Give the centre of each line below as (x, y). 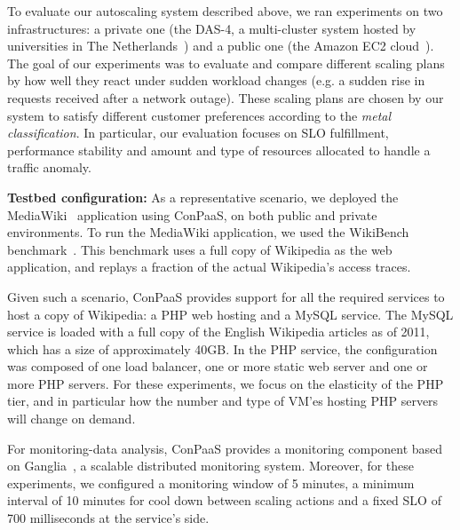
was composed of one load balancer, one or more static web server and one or (218, 366)
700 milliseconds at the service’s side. (108, 518)
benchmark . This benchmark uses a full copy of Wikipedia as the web (200, 249)
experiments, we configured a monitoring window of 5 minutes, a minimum (211, 483)
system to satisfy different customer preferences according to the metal (199, 115)
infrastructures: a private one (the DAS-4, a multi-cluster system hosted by (212, 28)
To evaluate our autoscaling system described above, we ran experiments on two (225, 11)
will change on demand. (71, 419)
